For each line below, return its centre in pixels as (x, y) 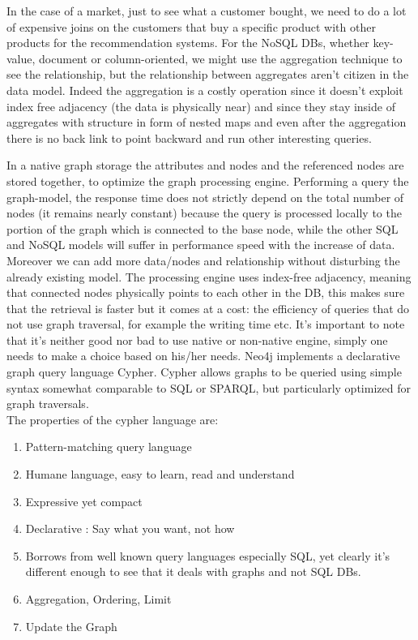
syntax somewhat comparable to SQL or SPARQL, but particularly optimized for (209, 387)
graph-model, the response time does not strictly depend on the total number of (205, 197)
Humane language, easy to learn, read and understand (160, 474)
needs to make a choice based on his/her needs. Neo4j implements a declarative (203, 356)
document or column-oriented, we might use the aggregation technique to (221, 58)
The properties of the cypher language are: (113, 419)
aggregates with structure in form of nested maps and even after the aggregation (207, 122)
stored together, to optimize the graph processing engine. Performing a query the (208, 180)
